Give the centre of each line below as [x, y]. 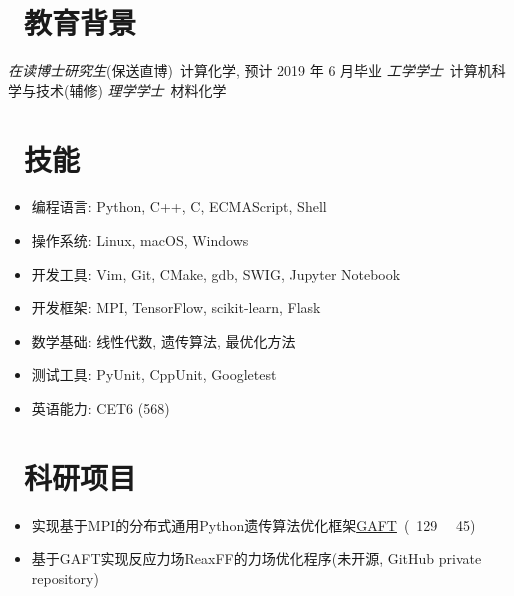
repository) [65, 577]
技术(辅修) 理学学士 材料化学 [131, 89]
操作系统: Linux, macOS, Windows [140, 240]
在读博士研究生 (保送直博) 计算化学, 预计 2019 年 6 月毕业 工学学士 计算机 [250, 70]
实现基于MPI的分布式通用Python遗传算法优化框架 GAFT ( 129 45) [253, 524]
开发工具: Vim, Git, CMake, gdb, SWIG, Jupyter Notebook [216, 273]
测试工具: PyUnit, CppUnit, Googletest [154, 374]
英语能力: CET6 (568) [100, 408]
